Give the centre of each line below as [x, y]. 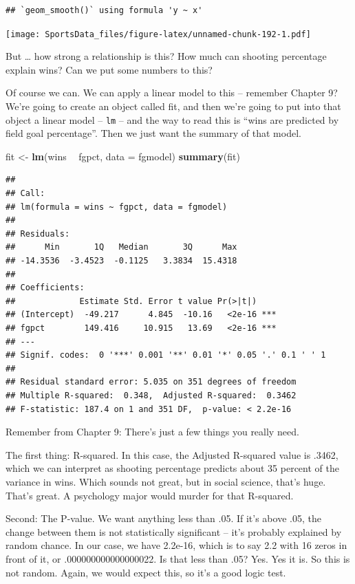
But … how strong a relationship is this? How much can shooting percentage [166, 56]
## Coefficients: [45, 288]
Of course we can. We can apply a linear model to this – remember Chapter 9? [172, 93]
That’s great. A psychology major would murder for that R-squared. [150, 495]
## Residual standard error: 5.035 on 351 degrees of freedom [151, 382]
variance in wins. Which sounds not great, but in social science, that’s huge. [166, 481]
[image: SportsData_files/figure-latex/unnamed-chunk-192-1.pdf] [158, 34]
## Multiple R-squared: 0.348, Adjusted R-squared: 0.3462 [151, 395]
